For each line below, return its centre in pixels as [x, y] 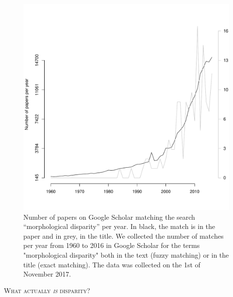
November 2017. [47, 274]
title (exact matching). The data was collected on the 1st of [112, 264]
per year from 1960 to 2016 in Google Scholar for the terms [112, 245]
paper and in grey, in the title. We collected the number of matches [124, 236]
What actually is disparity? [47, 290]
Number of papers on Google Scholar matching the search [109, 217]
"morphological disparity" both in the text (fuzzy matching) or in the [126, 254]
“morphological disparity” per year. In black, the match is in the [119, 226]
